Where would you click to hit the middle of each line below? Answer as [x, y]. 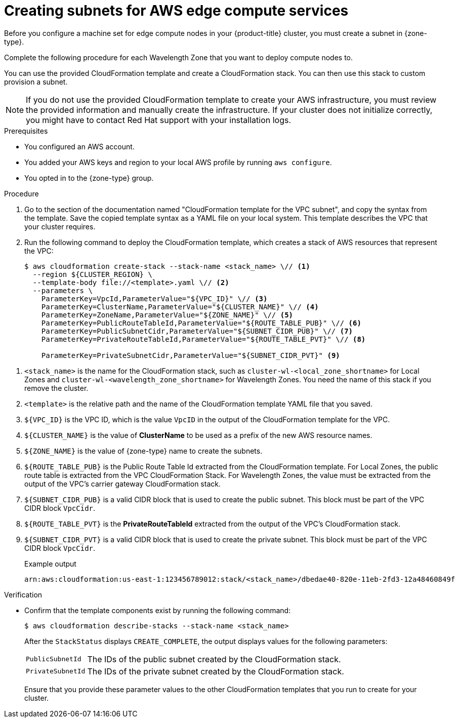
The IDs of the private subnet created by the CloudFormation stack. [216, 671]
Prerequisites [26, 131]
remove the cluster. [56, 388]
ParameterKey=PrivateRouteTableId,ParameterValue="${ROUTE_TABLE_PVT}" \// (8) [203, 339]
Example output [50, 564]
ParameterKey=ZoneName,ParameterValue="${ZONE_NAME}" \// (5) [167, 315]
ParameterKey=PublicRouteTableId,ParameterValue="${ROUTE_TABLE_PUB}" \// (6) [201, 323]
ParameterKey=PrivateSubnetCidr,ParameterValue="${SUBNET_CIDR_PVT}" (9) [191, 355]
